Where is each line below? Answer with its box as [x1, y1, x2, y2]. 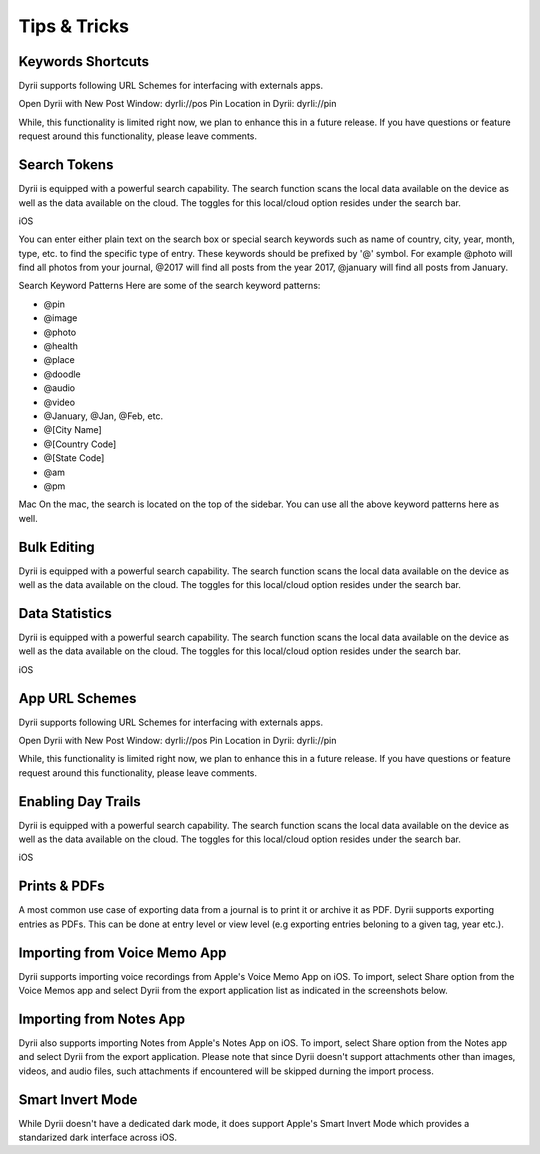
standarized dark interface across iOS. [18, 1131, 177, 1144]
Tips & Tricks [18, 15, 130, 37]
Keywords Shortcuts [18, 53, 150, 70]
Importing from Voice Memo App [18, 944, 227, 961]
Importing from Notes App [18, 1010, 186, 1027]
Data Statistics [18, 605, 112, 622]
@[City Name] [43, 424, 102, 436]
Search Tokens [18, 156, 114, 174]
